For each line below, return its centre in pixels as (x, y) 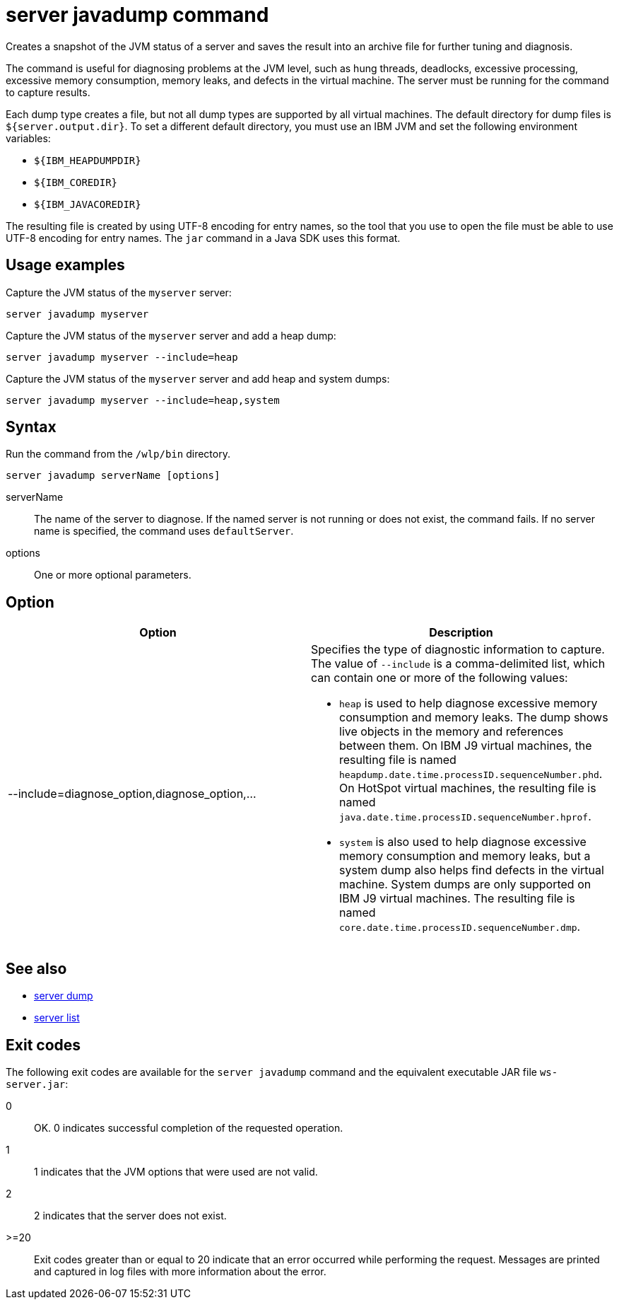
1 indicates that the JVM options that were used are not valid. (176, 1171)
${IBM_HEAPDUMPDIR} (88, 160)
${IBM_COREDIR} (76, 182)
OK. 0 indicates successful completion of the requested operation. (189, 1127)
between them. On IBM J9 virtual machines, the (466, 746)
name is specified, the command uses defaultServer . (164, 531)
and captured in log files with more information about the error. (180, 1271)
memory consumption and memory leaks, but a (465, 856)
